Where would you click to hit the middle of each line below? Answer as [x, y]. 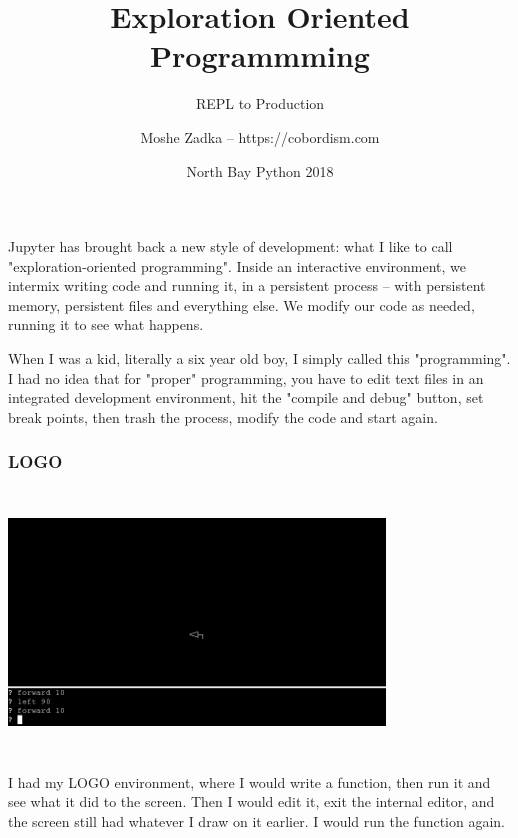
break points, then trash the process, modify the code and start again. [223, 416]
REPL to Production [260, 103]
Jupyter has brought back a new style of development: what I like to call [230, 246]
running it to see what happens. [106, 324]
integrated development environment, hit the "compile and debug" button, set [246, 397]
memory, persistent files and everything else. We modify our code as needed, [241, 304]
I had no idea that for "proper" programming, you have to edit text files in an [246, 377]
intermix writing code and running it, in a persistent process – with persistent [247, 285]
